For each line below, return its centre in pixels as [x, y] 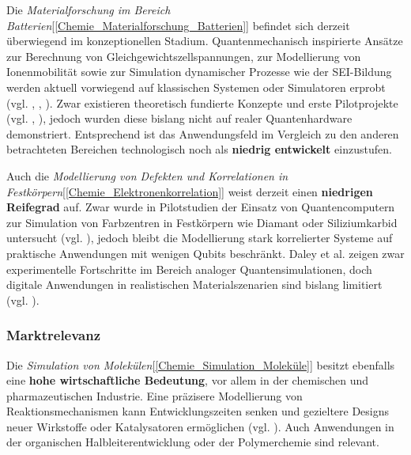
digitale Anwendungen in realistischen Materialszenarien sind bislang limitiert [194, 284]
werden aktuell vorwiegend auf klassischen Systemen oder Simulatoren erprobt [196, 87]
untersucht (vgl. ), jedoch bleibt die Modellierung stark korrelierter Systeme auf [200, 238]
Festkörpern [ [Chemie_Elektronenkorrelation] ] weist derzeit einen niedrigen [190, 191]
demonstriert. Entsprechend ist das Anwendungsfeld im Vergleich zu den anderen [203, 133]
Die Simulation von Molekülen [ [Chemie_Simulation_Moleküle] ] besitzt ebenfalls [201, 364]
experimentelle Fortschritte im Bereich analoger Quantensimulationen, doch [189, 269]
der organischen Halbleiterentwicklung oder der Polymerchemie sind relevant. [193, 442]
